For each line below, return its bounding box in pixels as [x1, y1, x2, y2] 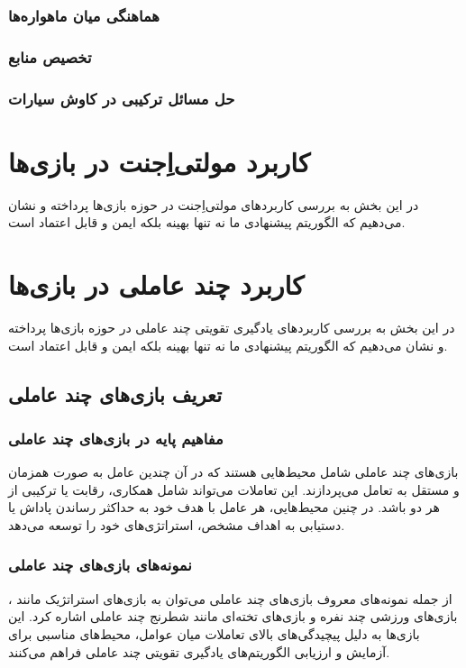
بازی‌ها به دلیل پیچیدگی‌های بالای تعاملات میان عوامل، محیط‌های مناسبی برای [8, 624, 420, 643]
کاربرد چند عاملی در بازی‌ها [8, 266, 305, 303]
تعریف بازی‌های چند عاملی [8, 380, 222, 407]
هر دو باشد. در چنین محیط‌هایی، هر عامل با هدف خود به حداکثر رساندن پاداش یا [8, 498, 440, 517]
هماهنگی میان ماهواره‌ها [8, 4, 160, 26]
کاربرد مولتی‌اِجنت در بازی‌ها [8, 142, 311, 179]
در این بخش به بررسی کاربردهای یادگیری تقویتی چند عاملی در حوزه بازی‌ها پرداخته [8, 317, 455, 336]
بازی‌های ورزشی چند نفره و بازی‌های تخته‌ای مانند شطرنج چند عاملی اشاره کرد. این [8, 607, 458, 626]
